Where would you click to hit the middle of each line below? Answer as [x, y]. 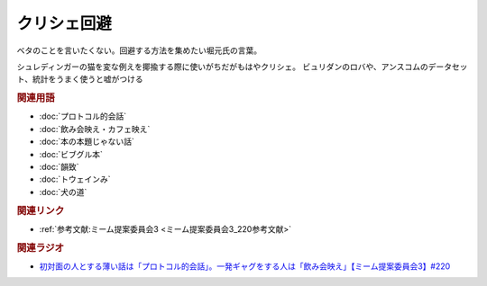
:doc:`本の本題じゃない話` [87, 142]
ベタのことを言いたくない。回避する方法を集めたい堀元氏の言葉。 [139, 50]
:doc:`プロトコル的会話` [83, 116]
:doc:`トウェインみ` [75, 179]
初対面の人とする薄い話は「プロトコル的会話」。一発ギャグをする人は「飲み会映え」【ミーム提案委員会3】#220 [245, 266]
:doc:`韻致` [60, 166]
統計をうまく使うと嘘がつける [87, 79]
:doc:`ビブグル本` [71, 154]
